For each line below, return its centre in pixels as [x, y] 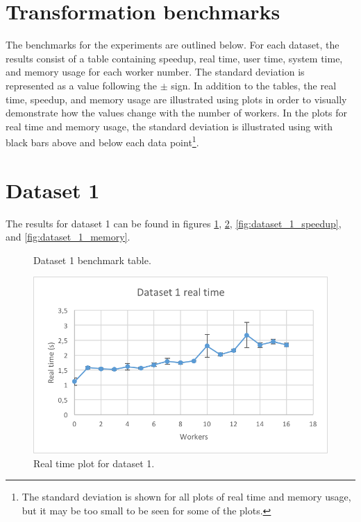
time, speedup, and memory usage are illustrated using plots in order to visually [176, 99]
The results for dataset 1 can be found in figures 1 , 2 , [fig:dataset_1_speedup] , [174, 223]
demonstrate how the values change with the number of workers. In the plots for [177, 113]
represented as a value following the [81, 85]
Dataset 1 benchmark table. [92, 260]
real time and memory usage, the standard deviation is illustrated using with [169, 126]
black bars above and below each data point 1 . [102, 141]
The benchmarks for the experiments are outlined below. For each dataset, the [173, 45]
